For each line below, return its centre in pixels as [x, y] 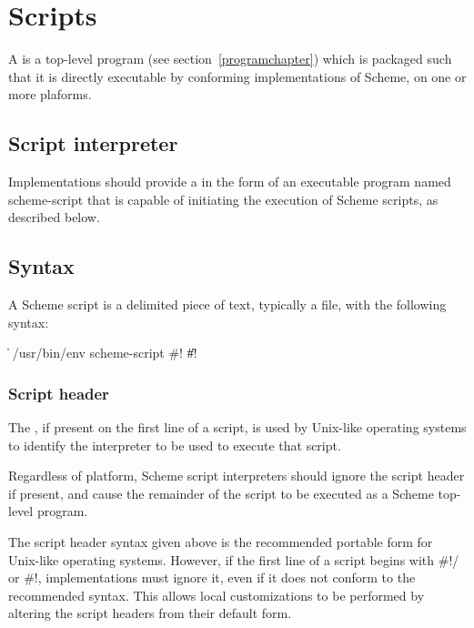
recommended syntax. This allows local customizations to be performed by [217, 595]
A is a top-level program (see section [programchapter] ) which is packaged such [230, 59]
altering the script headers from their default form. [150, 613]
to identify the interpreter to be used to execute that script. [175, 445]
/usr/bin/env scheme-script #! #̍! [105, 353]
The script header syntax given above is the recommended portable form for [221, 542]
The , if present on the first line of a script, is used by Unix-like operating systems [237, 427]
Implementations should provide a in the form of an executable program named [230, 182]
